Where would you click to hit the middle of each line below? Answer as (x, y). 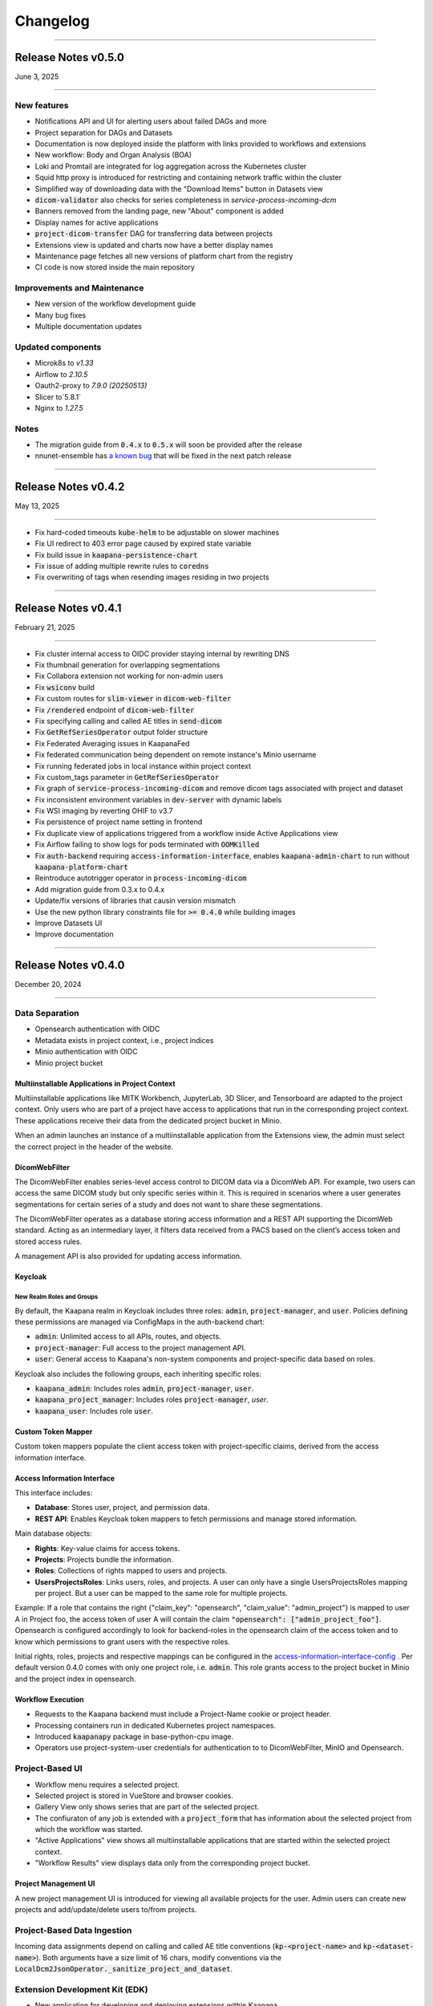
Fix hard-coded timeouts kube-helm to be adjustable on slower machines (157, 532)
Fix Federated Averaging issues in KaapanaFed (112, 743)
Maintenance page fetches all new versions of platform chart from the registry (164, 256)
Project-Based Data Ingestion (73, 1930)
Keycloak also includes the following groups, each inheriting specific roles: (138, 1374)
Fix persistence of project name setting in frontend (119, 822)
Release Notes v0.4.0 (70, 966)
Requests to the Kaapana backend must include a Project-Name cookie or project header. (183, 1714)
